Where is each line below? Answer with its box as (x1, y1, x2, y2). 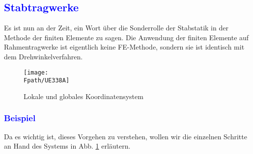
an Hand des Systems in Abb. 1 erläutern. (4, 141, 131, 151)
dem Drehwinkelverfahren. (4, 51, 83, 61)
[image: (24, 69, 49, 76)
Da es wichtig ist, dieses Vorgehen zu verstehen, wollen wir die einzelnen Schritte (4, 131, 247, 141)
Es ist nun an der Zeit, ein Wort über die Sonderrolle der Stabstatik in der (4, 23, 228, 33)
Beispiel (4, 112, 36, 124)
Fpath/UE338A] (24, 77, 70, 84)
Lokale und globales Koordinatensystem (24, 91, 143, 101)
